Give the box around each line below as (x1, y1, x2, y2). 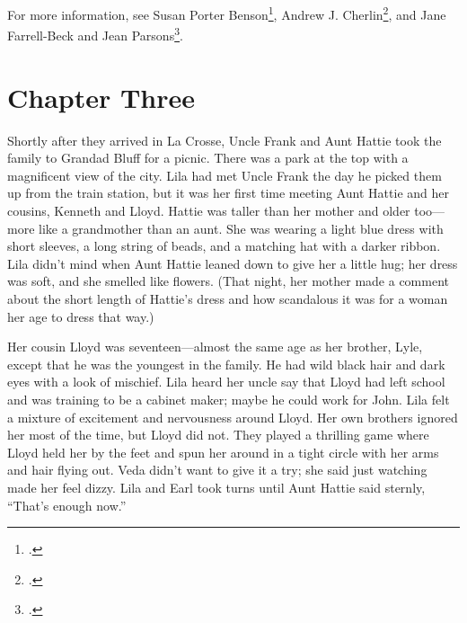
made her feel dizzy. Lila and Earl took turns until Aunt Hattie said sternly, (7, 477, 426, 496)
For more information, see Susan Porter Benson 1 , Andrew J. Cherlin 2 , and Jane (7, 3, 446, 23)
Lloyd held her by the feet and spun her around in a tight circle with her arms (7, 442, 439, 461)
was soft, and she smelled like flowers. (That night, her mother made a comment (7, 271, 449, 290)
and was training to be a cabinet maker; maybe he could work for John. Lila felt (7, 389, 450, 408)
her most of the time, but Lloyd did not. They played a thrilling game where (7, 425, 429, 444)
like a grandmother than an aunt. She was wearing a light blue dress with (39, 218, 444, 237)
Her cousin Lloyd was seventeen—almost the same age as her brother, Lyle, (7, 337, 423, 356)
